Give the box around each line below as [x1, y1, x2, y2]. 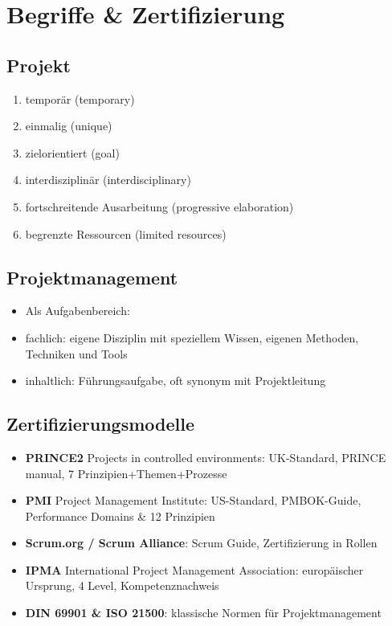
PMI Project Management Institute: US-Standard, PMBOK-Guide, [25, 492, 361, 509]
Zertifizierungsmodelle [6, 411, 195, 436]
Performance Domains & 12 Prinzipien [25, 507, 215, 524]
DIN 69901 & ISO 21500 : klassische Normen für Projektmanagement [25, 604, 382, 621]
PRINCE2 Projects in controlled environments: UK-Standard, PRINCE [25, 448, 386, 465]
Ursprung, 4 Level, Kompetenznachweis [25, 577, 219, 594]
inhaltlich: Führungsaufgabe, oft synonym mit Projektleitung [25, 372, 326, 389]
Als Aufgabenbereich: [25, 302, 130, 319]
